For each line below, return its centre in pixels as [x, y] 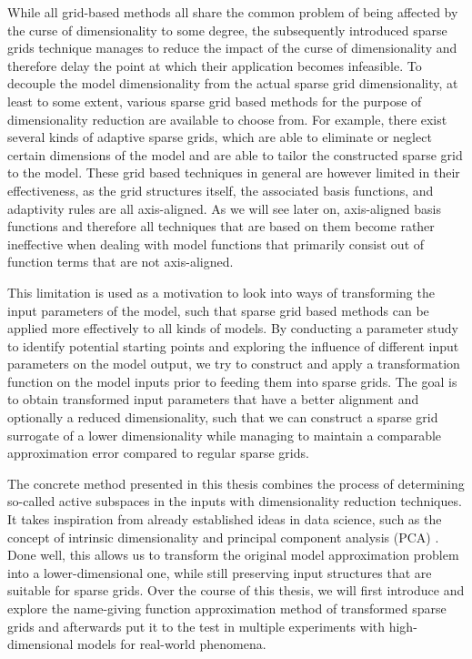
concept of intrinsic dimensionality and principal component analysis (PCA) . [223, 537]
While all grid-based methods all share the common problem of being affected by [233, 12]
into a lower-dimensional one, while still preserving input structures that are [220, 572]
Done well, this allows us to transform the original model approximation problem [233, 555]
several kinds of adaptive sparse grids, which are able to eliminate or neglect [220, 137]
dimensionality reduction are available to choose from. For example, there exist [227, 119]
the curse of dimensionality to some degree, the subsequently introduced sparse [227, 30]
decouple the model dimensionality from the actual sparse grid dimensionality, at [233, 83]
